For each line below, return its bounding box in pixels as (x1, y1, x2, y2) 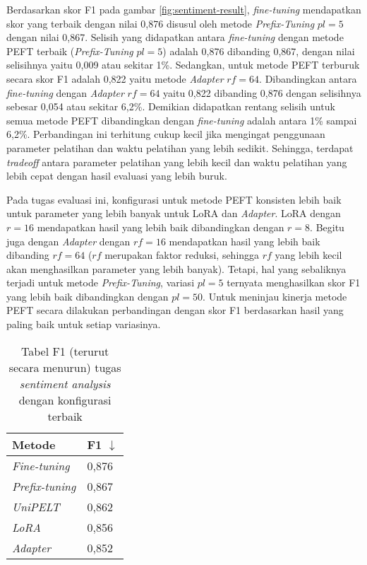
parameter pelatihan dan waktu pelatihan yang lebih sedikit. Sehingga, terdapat (6, 140, 354, 155)
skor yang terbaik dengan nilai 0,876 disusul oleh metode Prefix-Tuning (6, 16, 315, 30)
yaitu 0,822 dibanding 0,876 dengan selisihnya (163, 85, 361, 100)
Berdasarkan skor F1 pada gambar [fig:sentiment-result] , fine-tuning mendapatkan (6, 2, 361, 16)
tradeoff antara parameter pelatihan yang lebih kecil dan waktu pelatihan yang (6, 154, 347, 169)
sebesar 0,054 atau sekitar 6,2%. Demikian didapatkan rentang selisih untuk (6, 99, 335, 114)
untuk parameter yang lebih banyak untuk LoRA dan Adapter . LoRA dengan (6, 206, 341, 221)
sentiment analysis (19, 375, 111, 392)
